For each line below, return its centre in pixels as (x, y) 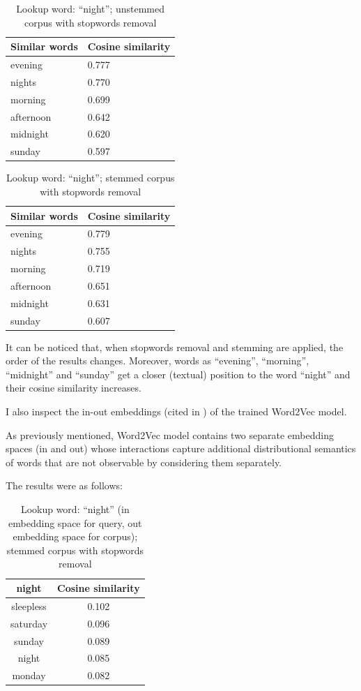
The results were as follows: (64, 485)
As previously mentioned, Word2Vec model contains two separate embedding (170, 434)
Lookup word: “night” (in (75, 509)
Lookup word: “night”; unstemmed (91, 8)
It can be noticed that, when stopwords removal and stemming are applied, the (175, 347)
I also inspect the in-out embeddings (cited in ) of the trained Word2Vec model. (176, 411)
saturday (29, 623)
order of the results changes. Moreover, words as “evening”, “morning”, (158, 361)
